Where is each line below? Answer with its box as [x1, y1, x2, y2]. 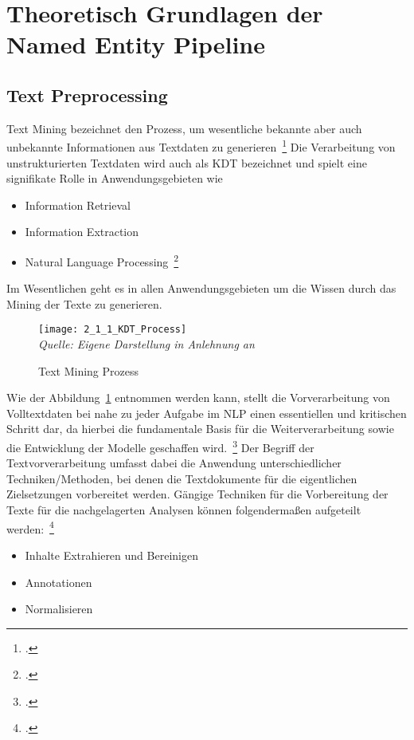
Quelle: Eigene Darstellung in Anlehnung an [38, 336, 255, 352]
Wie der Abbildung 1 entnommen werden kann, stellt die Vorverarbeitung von [6, 389, 390, 406]
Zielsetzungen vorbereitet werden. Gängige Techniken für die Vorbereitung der [6, 486, 389, 502]
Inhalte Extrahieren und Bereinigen [25, 546, 198, 563]
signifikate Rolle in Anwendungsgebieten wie [6, 170, 223, 187]
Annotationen [25, 573, 92, 590]
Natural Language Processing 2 [25, 250, 179, 270]
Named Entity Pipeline [6, 28, 265, 61]
